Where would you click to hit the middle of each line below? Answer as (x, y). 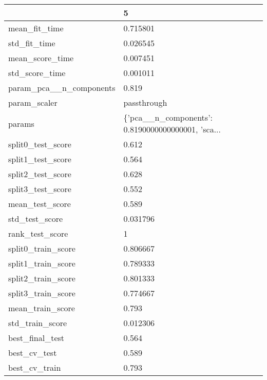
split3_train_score (42, 293)
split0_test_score (40, 144)
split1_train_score (42, 263)
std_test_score (36, 218)
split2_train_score (42, 278)
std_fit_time (32, 43)
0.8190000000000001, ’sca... (172, 129)
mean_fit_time (36, 28)
